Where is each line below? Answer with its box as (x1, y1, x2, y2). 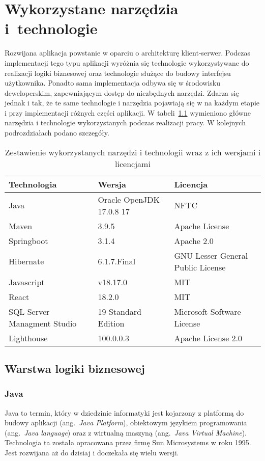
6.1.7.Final (98, 255, 136, 267)
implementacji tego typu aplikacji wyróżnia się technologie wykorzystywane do (5, 57, 249, 68)
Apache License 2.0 (174, 332, 243, 344)
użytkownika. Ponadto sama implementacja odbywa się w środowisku (5, 77, 221, 88)
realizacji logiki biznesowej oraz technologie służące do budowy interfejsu (5, 67, 231, 78)
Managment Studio (9, 317, 77, 329)
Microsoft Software (174, 305, 241, 317)
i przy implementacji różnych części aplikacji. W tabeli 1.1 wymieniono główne (5, 107, 251, 118)
